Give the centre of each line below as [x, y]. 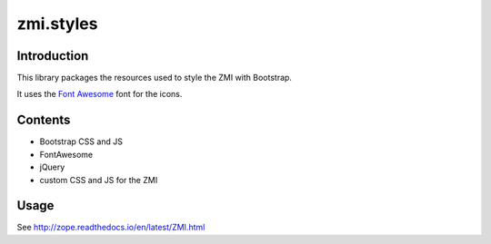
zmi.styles [57, 24]
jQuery [52, 167]
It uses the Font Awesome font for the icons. [100, 94]
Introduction [53, 56]
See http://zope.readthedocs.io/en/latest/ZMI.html [111, 228]
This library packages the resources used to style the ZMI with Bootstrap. [155, 78]
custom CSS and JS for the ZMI [99, 180]
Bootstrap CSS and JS [81, 142]
